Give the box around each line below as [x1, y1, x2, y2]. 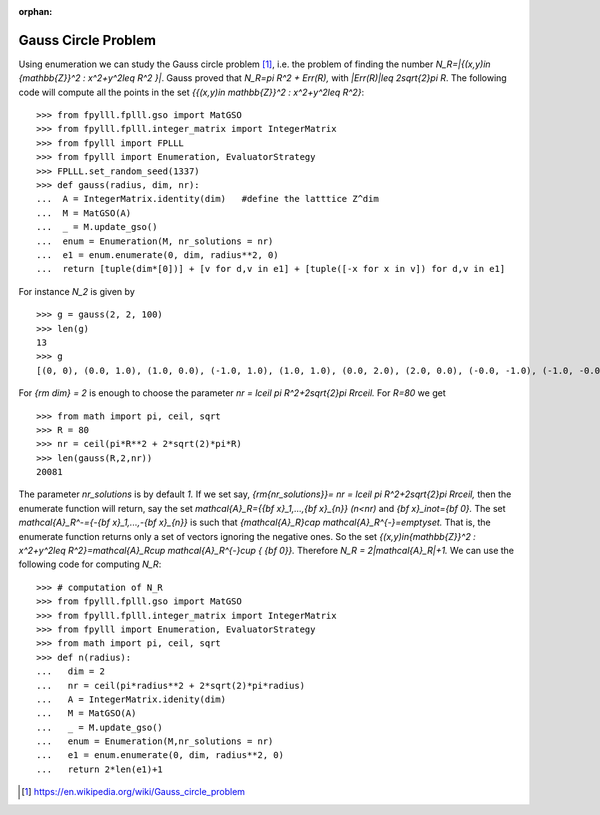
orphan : [18, 6, 53, 17]
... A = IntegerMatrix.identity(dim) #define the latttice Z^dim [36, 193, 379, 205]
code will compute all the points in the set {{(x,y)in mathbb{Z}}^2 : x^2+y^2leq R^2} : [18, 86, 365, 98]
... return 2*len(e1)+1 [36, 763, 164, 775]
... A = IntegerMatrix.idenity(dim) [36, 693, 227, 705]
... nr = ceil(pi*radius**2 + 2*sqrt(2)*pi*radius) [36, 680, 305, 691]
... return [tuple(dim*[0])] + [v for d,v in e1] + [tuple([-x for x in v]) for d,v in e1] [36, 263, 506, 275]
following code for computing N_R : [18, 558, 162, 570]
